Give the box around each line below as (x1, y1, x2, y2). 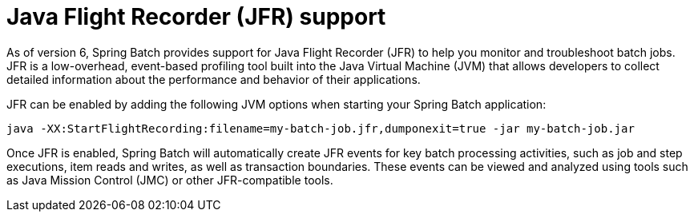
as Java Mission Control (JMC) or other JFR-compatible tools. (6, 172, 333, 187)
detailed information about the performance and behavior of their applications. (6, 72, 421, 86)
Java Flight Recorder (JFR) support (6, 3, 386, 30)
